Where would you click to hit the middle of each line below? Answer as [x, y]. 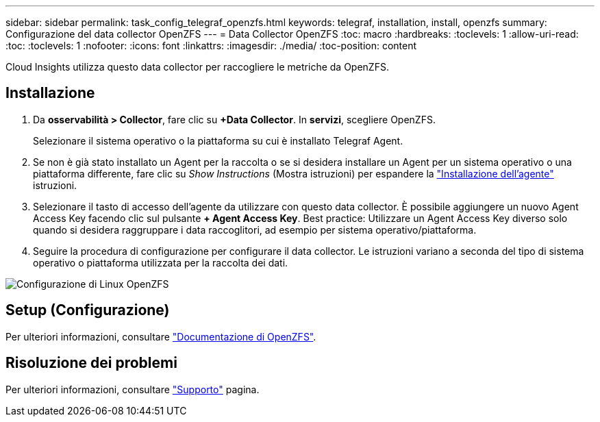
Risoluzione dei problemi [91, 363]
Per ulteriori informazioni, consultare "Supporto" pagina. [133, 389]
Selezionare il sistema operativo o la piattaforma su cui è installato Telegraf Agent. [218, 140]
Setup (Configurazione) [88, 310]
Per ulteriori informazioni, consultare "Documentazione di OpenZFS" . [161, 336]
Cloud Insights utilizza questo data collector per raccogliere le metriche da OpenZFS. [197, 67]
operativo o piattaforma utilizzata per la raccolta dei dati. [161, 262]
